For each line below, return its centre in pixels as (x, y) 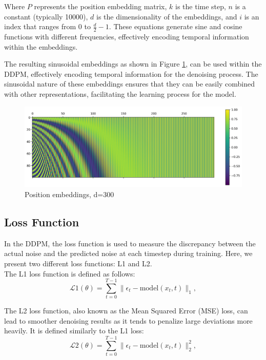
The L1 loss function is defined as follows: (70, 273)
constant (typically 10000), (46, 16)
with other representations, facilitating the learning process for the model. (120, 93)
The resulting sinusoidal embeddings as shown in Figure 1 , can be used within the (133, 64)
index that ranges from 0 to (47, 26)
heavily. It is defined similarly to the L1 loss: (74, 331)
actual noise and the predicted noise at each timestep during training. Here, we (128, 253)
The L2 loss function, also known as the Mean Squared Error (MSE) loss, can (126, 311)
